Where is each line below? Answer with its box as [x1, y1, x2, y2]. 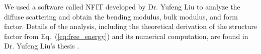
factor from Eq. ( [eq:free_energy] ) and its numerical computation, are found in [4, 30, 248, 41]
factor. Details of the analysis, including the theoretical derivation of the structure [4, 21, 257, 31]
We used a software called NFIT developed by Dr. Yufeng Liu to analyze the [4, 1, 240, 11]
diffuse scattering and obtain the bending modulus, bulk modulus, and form [4, 11, 238, 21]
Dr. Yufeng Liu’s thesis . [4, 40, 79, 51]
